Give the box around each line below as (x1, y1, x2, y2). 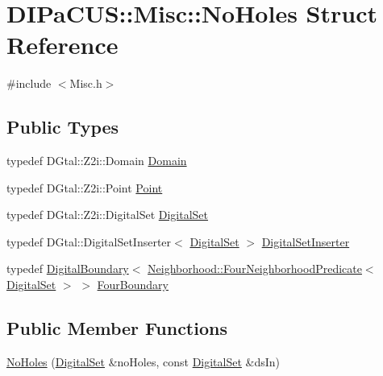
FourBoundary (97, 276, 169, 293)
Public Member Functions (6, 316, 227, 341)
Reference (6, 28, 119, 61)
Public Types (6, 114, 119, 139)
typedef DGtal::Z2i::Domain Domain (6, 152, 187, 169)
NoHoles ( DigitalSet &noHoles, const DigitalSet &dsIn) (6, 353, 281, 370)
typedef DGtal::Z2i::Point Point (6, 179, 163, 196)
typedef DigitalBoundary (6, 260, 129, 277)
